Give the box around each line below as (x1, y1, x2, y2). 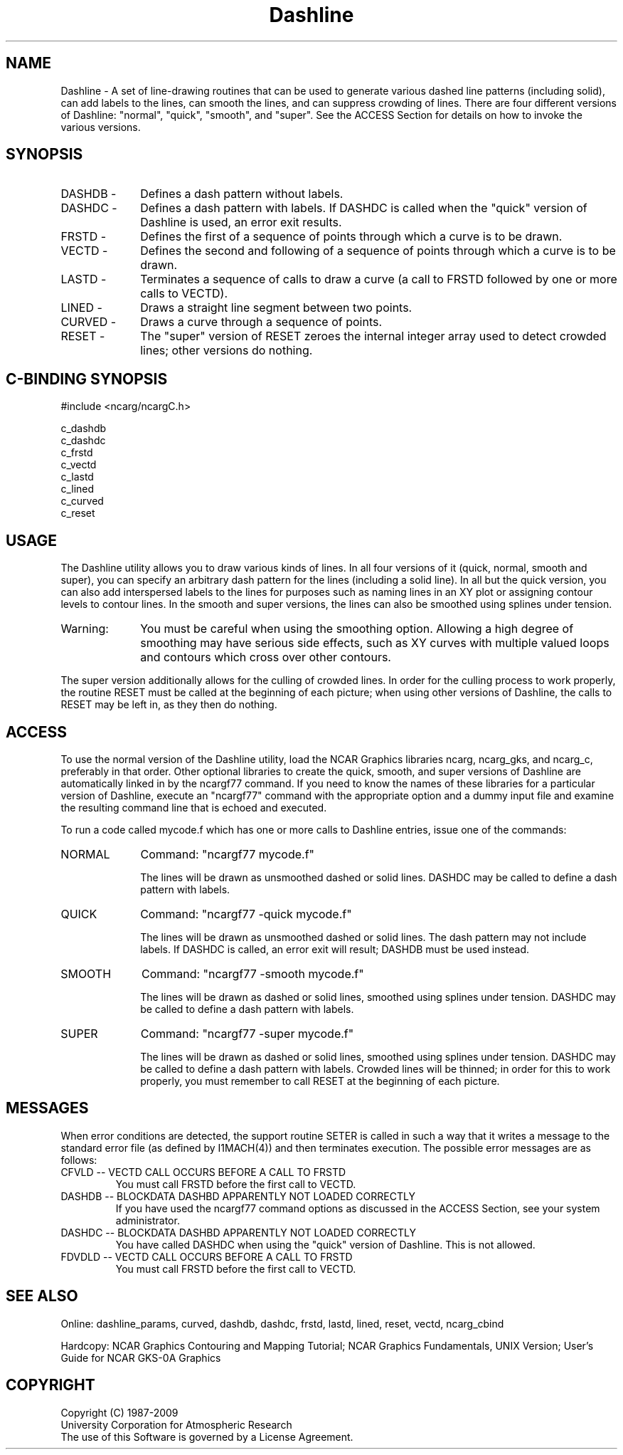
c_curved (60, 495, 104, 508)
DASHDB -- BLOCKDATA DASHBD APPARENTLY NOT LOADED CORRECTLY (60, 1189, 415, 1202)
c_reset (60, 507, 95, 520)
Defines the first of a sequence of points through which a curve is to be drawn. (140, 229, 563, 244)
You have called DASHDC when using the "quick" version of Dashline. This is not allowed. (115, 1238, 536, 1251)
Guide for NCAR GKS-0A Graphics (60, 1351, 221, 1364)
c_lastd (60, 471, 94, 483)
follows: (60, 1153, 97, 1166)
